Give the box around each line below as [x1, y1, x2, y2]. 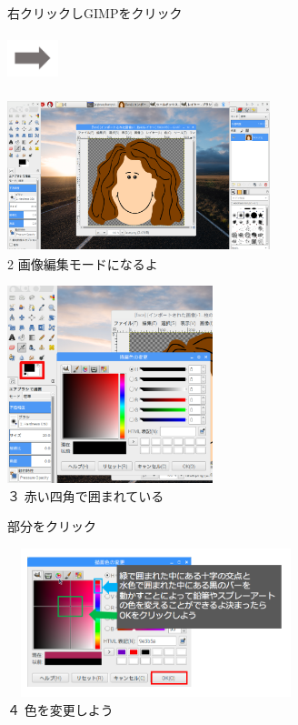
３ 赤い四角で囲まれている [7, 486, 164, 505]
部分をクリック [7, 517, 96, 536]
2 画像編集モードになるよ [7, 254, 158, 273]
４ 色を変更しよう [7, 700, 114, 719]
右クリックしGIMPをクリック [7, 4, 183, 22]
